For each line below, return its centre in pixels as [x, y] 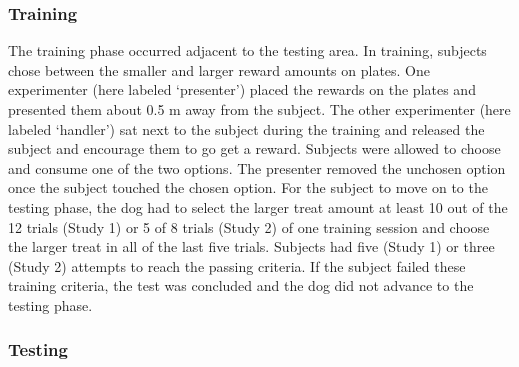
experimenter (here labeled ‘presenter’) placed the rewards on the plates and [242, 89]
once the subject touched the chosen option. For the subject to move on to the [248, 187]
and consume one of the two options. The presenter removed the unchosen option [257, 167]
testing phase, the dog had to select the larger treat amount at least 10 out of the [258, 206]
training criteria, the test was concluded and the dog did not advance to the [241, 285]
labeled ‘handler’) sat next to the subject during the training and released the [246, 128]
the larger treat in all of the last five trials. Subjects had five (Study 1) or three [251, 246]
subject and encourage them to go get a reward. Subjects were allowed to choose [254, 148]
